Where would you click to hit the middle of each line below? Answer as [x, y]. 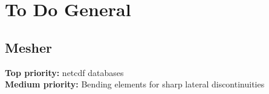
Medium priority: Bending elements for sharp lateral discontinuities [135, 84]
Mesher [28, 47]
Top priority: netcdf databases [64, 72]
